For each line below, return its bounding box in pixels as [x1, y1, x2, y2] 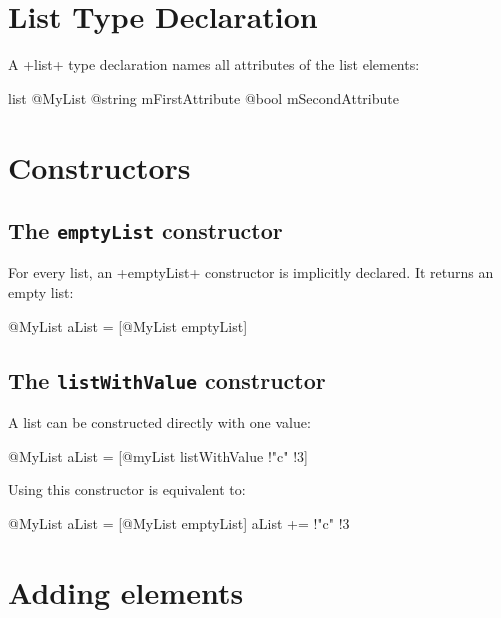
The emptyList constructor [8, 215, 283, 246]
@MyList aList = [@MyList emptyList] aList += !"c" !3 [8, 512, 350, 533]
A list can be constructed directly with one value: [8, 412, 311, 433]
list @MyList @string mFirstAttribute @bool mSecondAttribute [8, 87, 399, 108]
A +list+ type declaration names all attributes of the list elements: [8, 54, 420, 75]
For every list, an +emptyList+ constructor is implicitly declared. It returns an [8, 262, 494, 283]
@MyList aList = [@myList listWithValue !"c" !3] [8, 445, 308, 466]
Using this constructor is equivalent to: [8, 479, 246, 500]
